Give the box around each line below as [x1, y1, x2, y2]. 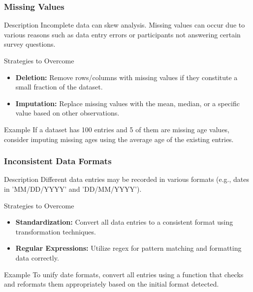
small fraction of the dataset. [15, 82, 103, 92]
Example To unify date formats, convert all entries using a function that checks [4, 269, 244, 279]
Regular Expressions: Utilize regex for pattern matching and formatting [15, 243, 242, 253]
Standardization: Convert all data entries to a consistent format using [15, 217, 233, 227]
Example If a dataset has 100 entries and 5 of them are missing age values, [4, 124, 230, 134]
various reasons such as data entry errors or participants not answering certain [4, 29, 241, 39]
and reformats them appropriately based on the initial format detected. [4, 279, 219, 289]
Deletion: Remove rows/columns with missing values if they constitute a [15, 72, 238, 82]
